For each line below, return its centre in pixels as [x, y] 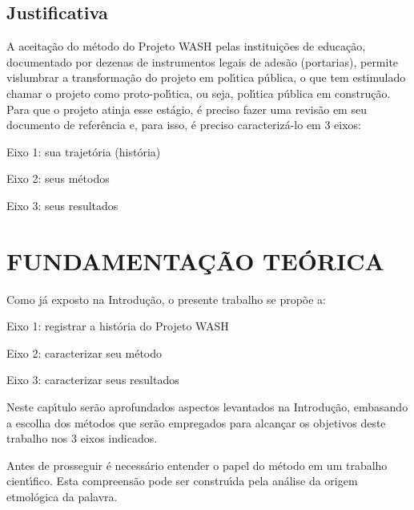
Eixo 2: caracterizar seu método [84, 352]
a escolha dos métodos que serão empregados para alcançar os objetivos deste [196, 422]
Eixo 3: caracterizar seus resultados [93, 380]
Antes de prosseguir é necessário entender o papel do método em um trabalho [197, 465]
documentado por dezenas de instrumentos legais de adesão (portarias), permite [203, 61]
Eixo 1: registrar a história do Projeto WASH [118, 326]
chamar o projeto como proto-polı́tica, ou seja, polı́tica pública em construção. [199, 93]
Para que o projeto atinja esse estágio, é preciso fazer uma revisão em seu [187, 109]
